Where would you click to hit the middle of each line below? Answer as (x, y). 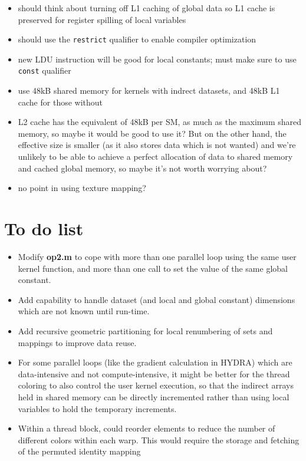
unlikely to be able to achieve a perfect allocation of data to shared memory (155, 157)
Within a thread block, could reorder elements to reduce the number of (147, 428)
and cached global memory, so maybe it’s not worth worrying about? (142, 168)
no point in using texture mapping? (82, 188)
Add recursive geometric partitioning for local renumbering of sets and (145, 330)
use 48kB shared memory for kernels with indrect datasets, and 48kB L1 (149, 90)
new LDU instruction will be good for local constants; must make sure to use (157, 59)
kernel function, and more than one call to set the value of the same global (153, 268)
